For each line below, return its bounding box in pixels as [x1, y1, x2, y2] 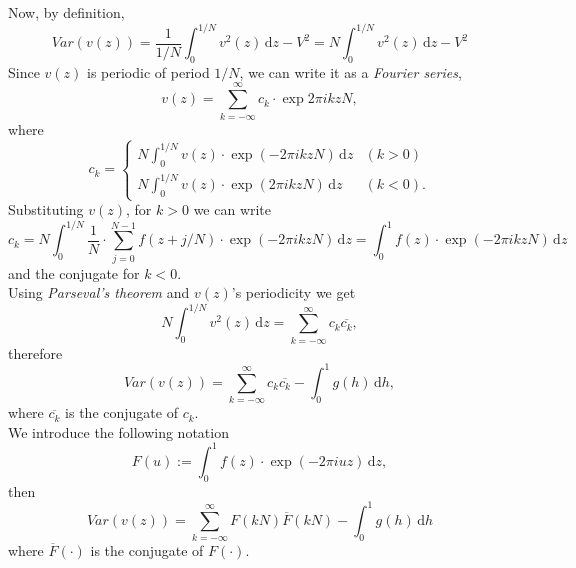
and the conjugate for [8, 262, 140, 283]
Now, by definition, [8, 2, 125, 22]
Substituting [8, 199, 84, 220]
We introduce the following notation [8, 421, 229, 442]
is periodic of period [87, 61, 210, 82]
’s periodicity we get [231, 282, 356, 303]
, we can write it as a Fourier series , [239, 61, 462, 82]
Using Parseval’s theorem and [8, 282, 190, 303]
